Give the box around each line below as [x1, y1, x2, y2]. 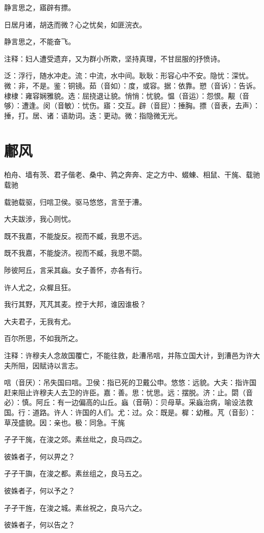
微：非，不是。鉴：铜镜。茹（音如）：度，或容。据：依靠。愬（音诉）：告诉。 [4, 80, 260, 90]
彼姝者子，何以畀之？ [4, 451, 75, 461]
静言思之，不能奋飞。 [4, 36, 75, 47]
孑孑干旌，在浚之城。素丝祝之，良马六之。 [4, 502, 146, 513]
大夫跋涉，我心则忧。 [4, 213, 75, 224]
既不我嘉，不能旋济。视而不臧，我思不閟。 [4, 247, 146, 258]
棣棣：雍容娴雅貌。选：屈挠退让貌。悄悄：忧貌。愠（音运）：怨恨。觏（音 [4, 90, 249, 101]
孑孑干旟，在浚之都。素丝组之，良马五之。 [4, 468, 146, 479]
